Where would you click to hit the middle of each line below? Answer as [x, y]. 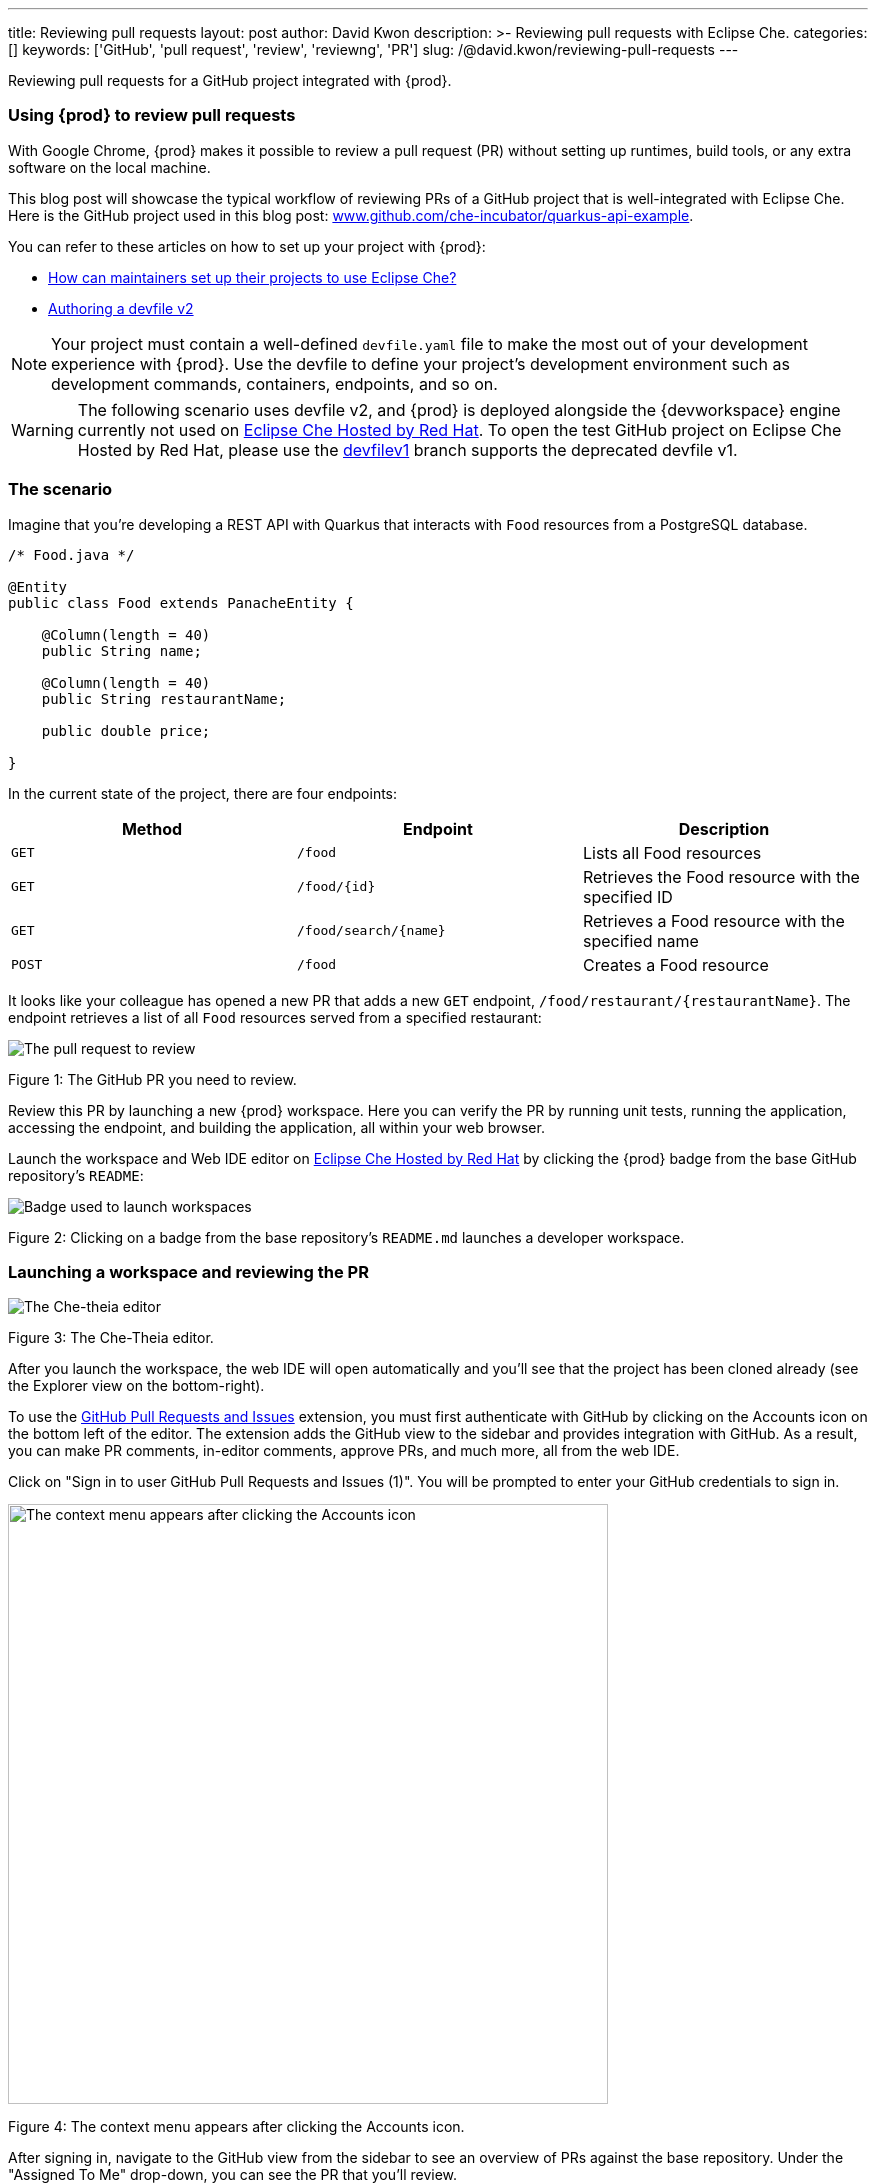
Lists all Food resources [672, 852]
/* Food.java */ [71, 554]
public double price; [126, 730]
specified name [640, 940]
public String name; [121, 650]
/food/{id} [336, 886]
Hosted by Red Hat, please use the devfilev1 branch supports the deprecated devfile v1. [407, 449]
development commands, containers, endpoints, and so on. [274, 383]
